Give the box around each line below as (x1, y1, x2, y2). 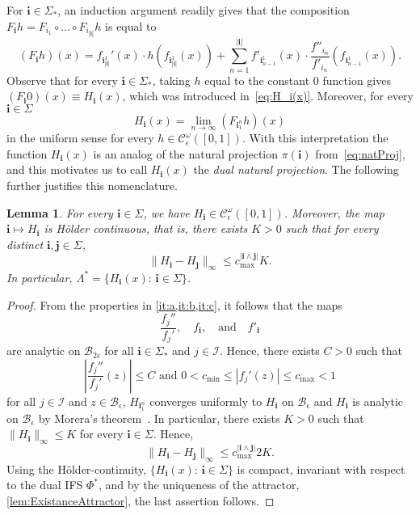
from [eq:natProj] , (315, 145, 405, 162)
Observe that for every (6, 71, 118, 88)
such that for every (285, 220, 379, 237)
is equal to (105, 17, 157, 34)
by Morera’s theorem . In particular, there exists (38, 409, 280, 426)
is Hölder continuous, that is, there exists (44, 220, 248, 237)
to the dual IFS (6, 476, 83, 493)
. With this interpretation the (241, 129, 388, 146)
